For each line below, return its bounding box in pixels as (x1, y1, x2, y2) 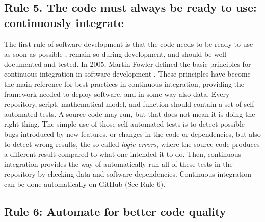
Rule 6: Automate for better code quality (4, 203, 226, 219)
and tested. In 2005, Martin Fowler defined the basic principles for (44, 58, 251, 69)
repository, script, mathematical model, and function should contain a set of (4, 98, 242, 109)
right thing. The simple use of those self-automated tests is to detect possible (4, 118, 245, 129)
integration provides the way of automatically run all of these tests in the (4, 158, 233, 169)
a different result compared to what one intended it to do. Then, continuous (4, 149, 241, 159)
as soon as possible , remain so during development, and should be (4, 48, 212, 59)
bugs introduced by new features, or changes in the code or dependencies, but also (4, 128, 261, 139)
